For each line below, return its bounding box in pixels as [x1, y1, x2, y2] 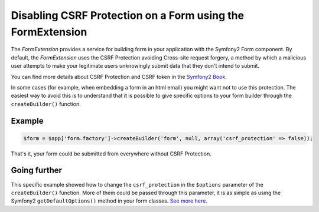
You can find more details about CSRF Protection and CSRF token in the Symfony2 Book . [11, 73, 227, 80]
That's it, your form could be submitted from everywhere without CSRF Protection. [11, 150, 212, 157]
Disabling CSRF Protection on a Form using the [11, 9, 245, 22]
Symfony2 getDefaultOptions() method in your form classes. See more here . [11, 197, 208, 204]
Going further [11, 165, 62, 175]
